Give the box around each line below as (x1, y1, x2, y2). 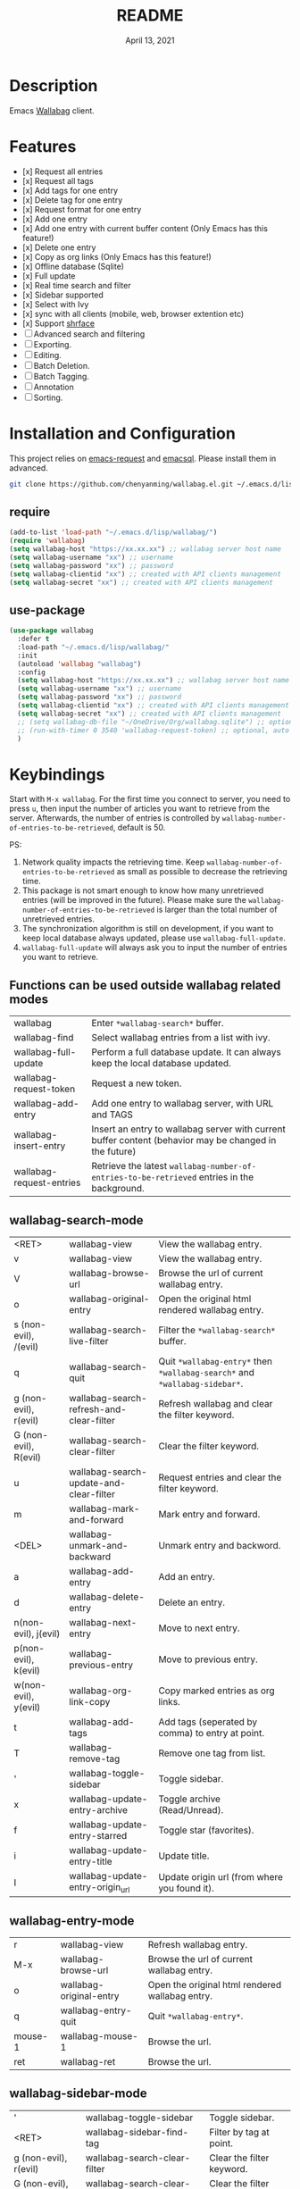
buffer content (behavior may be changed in (91, 1134, 277, 1147)
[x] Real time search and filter (21, 280, 131, 290)
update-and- (68, 1477, 127, 1489)
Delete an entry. (158, 1596, 226, 1608)
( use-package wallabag (9, 626, 94, 635)
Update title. (158, 1850, 210, 1862)
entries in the (198, 1171, 254, 1183)
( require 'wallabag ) (9, 537, 87, 546)
